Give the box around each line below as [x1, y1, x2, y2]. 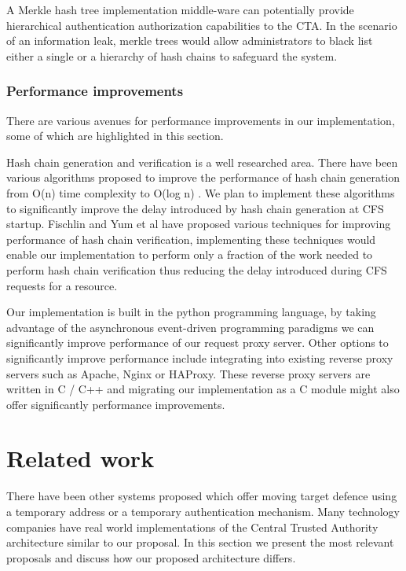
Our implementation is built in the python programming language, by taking [6, 304, 376, 320]
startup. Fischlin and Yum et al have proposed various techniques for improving [6, 216, 391, 232]
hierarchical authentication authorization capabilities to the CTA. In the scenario [6, 17, 397, 33]
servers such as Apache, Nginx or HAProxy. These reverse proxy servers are [6, 365, 371, 381]
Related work [6, 442, 155, 474]
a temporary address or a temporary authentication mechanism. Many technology [6, 503, 400, 519]
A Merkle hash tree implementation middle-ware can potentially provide [6, 2, 354, 17]
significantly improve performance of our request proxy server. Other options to [6, 334, 389, 351]
